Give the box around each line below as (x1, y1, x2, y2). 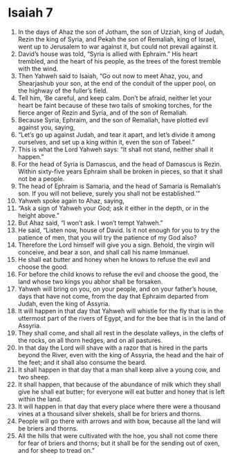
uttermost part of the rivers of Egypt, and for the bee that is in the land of (17, 314, 226, 322)
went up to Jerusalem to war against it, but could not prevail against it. (17, 42, 218, 50)
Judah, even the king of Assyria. (17, 299, 110, 308)
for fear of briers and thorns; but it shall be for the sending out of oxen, (17, 439, 220, 447)
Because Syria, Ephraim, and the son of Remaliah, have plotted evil (17, 115, 209, 124)
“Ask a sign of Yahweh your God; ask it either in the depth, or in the (17, 204, 209, 212)
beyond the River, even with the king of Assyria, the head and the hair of (17, 350, 224, 359)
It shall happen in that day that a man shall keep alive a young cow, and (17, 365, 221, 374)
